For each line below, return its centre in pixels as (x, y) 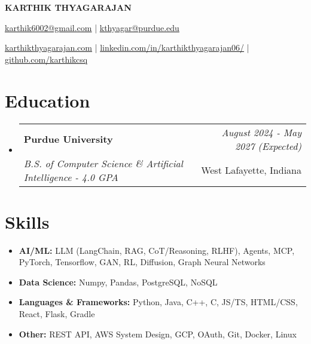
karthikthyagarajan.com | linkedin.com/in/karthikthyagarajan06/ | (127, 47)
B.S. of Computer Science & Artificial (103, 163)
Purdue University (68, 139)
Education (48, 100)
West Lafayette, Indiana (251, 170)
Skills (27, 221)
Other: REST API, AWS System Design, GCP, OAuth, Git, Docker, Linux (158, 334)
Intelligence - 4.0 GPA (71, 177)
